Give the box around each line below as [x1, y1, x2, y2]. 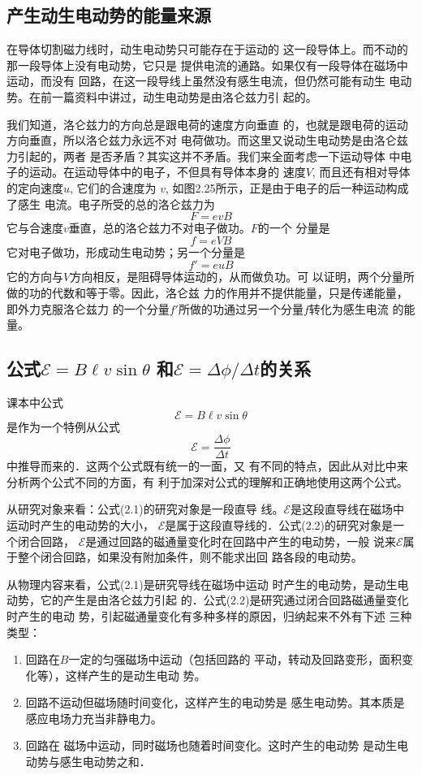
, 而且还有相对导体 [312, 163, 411, 180]
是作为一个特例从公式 [6, 418, 120, 435]
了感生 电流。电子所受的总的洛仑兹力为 [6, 195, 215, 212]
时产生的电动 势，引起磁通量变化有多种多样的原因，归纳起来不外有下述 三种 [6, 607, 412, 624]
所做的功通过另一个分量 [178, 300, 304, 317]
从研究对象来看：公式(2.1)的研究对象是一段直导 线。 [6, 500, 284, 517]
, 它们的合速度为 [70, 179, 157, 196]
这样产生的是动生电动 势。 [65, 666, 206, 683]
